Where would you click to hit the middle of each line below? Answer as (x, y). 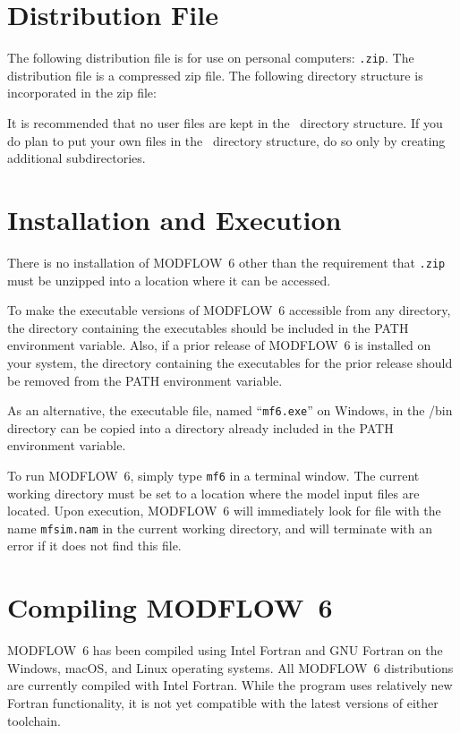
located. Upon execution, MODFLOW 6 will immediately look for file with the (224, 511)
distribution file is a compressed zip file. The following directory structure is (215, 75)
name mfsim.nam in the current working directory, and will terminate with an (220, 528)
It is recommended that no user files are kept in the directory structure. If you (225, 122)
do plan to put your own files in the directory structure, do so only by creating (226, 140)
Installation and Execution (175, 219)
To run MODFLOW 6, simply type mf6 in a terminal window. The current (213, 475)
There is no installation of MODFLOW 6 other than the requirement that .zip (226, 262)
